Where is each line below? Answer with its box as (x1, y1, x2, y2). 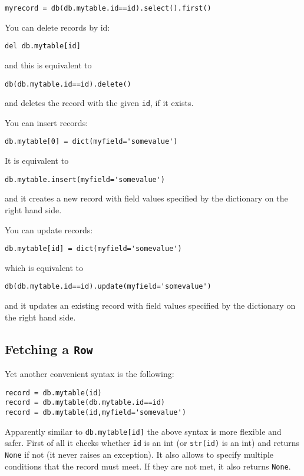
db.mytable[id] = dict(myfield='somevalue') (5, 244, 182, 253)
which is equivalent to (5, 261, 84, 273)
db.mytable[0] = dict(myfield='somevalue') (5, 137, 178, 146)
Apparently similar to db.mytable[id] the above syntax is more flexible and (5, 425, 282, 437)
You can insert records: (5, 116, 88, 128)
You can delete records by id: (5, 21, 110, 33)
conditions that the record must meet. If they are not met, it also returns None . (5, 460, 291, 472)
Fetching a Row (5, 339, 93, 358)
